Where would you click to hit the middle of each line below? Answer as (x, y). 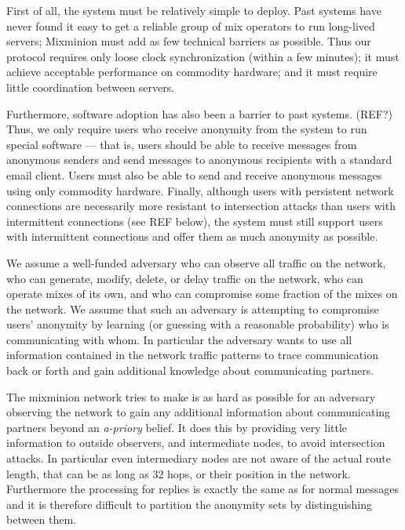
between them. (42, 519)
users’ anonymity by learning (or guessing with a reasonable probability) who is (198, 324)
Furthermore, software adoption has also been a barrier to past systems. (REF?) (199, 113)
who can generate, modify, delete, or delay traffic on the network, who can (185, 278)
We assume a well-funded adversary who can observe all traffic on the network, (196, 262)
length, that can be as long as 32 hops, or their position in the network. (179, 473)
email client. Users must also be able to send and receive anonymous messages (194, 174)
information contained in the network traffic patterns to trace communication (192, 355)
